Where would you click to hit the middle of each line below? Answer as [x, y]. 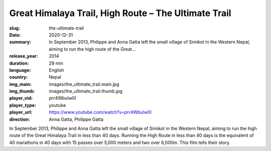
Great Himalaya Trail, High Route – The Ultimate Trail [120, 13]
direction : [20, 119]
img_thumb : [22, 91]
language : [20, 70]
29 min [56, 63]
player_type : [23, 105]
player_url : [21, 112]
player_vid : [21, 98]
